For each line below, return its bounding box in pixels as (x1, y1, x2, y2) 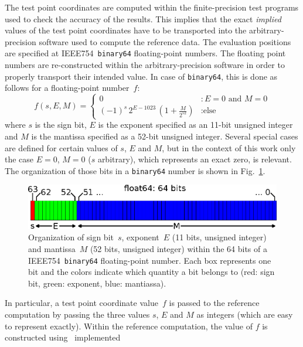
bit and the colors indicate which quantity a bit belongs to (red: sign (28, 266, 275, 278)
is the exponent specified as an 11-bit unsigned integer (98, 118, 293, 131)
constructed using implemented (5, 331, 121, 343)
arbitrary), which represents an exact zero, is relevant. (97, 153, 292, 165)
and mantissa (28, 242, 76, 254)
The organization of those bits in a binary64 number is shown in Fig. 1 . (5, 164, 265, 176)
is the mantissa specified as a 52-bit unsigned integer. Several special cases (31, 130, 298, 142)
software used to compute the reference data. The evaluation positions (39, 35, 291, 47)
